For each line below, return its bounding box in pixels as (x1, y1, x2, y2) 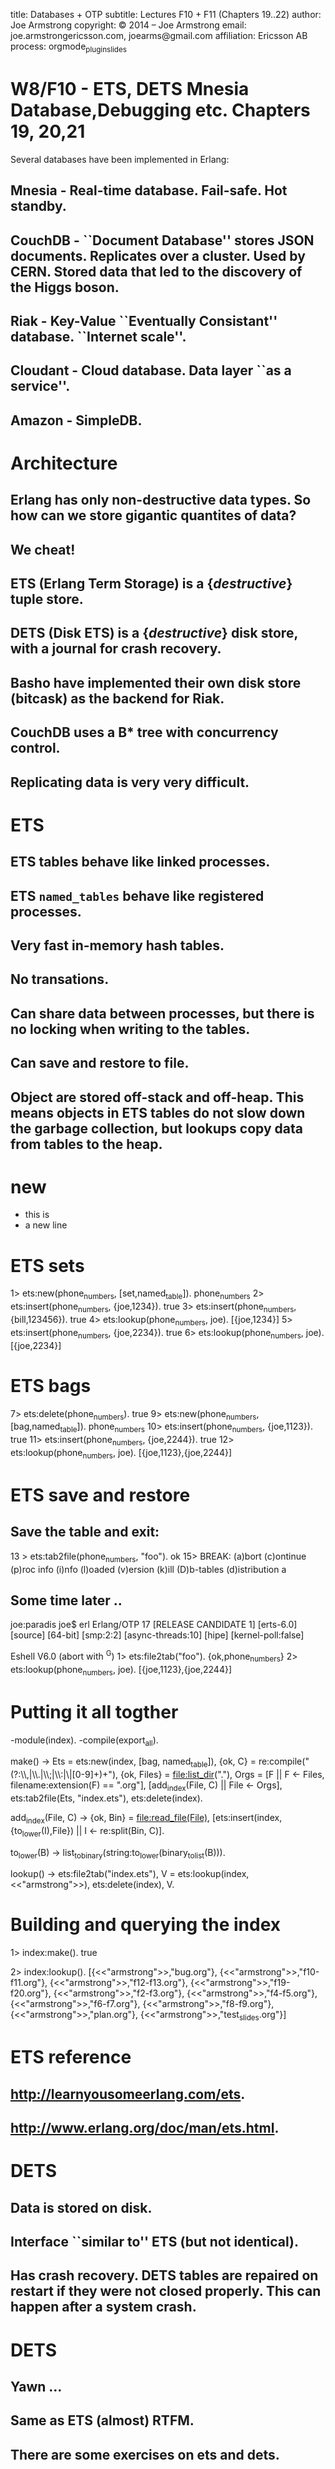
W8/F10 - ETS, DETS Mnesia (10, 77, 250, 100)
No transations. (10, 971, 110, 988)
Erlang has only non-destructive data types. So (10, 492, 312, 509)
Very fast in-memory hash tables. (10, 937, 225, 954)
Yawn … (10, 2378, 63, 2395)
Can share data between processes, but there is (10, 1005, 315, 1022)
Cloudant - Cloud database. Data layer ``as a (10, 362, 292, 379)
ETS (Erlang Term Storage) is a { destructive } (10, 575, 293, 593)
